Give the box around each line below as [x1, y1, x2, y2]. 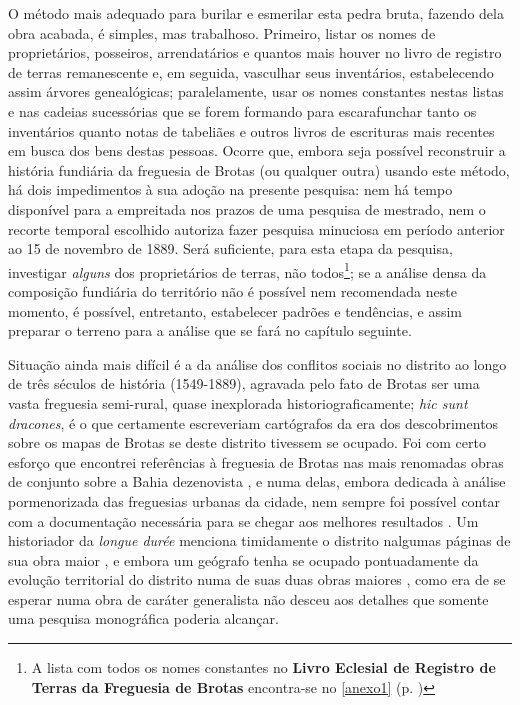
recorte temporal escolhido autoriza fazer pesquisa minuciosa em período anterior [8, 218, 505, 239]
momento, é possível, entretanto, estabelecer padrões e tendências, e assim [8, 300, 463, 321]
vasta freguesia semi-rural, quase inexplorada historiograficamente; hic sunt [8, 392, 468, 413]
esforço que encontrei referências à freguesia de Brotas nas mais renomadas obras [8, 451, 504, 472]
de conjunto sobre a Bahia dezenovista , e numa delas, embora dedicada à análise [8, 471, 506, 492]
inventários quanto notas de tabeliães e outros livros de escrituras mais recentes [8, 120, 495, 141]
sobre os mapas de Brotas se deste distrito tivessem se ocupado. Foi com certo [8, 432, 486, 453]
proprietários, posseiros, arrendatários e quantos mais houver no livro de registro [8, 42, 502, 63]
